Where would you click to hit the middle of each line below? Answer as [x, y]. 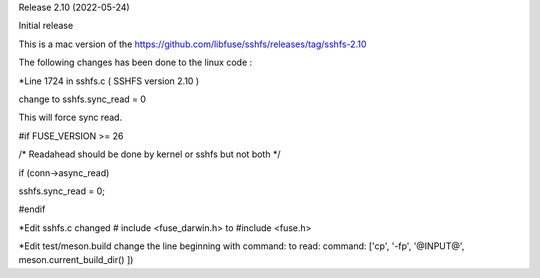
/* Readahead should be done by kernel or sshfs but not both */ [149, 154]
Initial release [46, 26]
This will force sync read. [70, 117]
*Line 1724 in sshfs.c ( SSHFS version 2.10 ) [109, 81]
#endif [32, 209]
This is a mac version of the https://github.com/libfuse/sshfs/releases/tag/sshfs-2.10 [192, 44]
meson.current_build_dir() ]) [76, 260]
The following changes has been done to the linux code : [135, 62]
